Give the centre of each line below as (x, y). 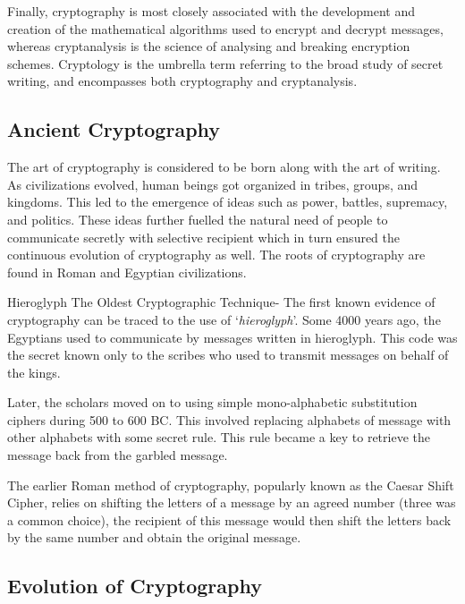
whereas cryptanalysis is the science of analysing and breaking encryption (209, 46)
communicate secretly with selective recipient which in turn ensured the (204, 237)
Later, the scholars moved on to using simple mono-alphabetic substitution (212, 402)
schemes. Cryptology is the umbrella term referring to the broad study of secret (225, 63)
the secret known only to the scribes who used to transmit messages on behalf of (228, 355)
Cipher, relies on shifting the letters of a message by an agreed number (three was (232, 502)
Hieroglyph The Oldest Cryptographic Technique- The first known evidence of (221, 302)
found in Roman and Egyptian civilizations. (127, 272)
